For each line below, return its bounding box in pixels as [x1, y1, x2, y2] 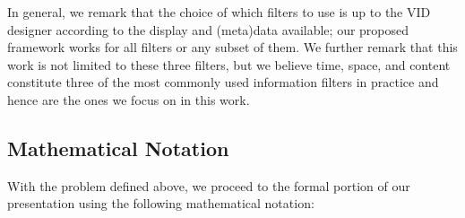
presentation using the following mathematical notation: [7, 194, 314, 213]
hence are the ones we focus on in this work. [7, 90, 250, 109]
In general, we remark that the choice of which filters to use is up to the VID [7, 3, 431, 21]
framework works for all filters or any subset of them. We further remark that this [7, 38, 458, 57]
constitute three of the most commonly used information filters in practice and [7, 73, 439, 92]
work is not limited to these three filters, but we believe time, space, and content [7, 55, 451, 74]
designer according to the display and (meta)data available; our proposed [7, 20, 409, 39]
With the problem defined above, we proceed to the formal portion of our [7, 176, 410, 195]
